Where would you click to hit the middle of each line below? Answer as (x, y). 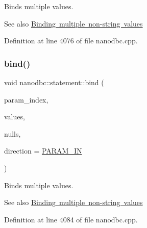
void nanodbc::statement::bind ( (54, 82)
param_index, (26, 99)
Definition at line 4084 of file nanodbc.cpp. (71, 219)
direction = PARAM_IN (43, 151)
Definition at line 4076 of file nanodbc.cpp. (71, 41)
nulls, (13, 133)
